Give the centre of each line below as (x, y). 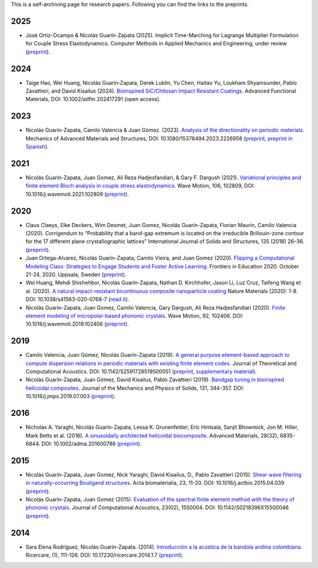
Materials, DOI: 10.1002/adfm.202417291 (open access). (93, 99)
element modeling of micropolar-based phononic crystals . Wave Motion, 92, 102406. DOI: (135, 316)
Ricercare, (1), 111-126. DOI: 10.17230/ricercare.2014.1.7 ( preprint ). (105, 555)
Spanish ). (37, 147)
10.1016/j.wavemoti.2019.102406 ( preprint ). (77, 324)
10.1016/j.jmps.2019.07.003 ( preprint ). (71, 396)
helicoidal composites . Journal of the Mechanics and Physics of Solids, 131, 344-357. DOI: (135, 388)
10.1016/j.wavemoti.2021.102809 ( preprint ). (77, 194)
